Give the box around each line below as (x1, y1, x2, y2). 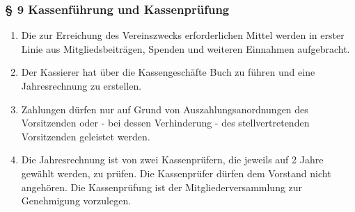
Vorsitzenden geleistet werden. (21, 129, 150, 143)
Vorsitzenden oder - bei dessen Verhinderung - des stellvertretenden (21, 115, 310, 130)
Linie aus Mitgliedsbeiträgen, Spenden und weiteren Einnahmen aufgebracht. (21, 41, 350, 56)
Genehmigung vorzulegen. (21, 193, 132, 208)
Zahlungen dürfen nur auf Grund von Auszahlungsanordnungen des (21, 101, 308, 116)
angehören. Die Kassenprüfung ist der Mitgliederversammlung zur (21, 179, 303, 194)
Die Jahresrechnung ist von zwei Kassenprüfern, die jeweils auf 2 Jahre (21, 152, 324, 167)
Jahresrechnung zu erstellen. (21, 79, 142, 92)
